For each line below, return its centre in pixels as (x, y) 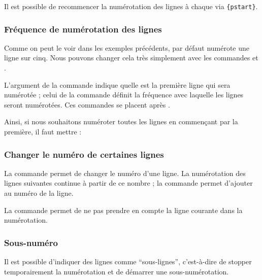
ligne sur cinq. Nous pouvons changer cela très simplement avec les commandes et (131, 58)
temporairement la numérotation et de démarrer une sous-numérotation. (117, 271)
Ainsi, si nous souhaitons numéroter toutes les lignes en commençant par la (121, 121)
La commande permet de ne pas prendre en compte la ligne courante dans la (123, 210)
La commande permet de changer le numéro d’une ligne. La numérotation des (125, 173)
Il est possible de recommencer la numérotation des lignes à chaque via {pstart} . (131, 6)
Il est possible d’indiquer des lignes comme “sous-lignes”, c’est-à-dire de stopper (128, 261)
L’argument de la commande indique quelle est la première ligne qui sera (117, 84)
